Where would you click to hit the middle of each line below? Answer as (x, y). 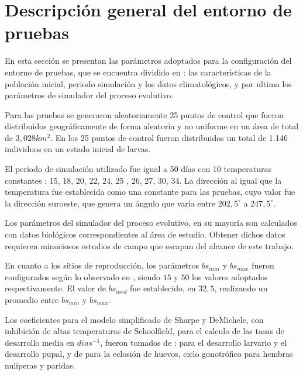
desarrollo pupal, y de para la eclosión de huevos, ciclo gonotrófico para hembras (149, 354)
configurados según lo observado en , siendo (83, 276)
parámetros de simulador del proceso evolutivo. (89, 95)
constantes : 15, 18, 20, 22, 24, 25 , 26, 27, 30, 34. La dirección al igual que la (143, 180)
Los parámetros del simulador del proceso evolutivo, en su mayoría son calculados (151, 223)
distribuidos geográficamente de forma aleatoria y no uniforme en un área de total (152, 126)
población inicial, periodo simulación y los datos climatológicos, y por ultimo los (148, 83)
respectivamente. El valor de (55, 288)
